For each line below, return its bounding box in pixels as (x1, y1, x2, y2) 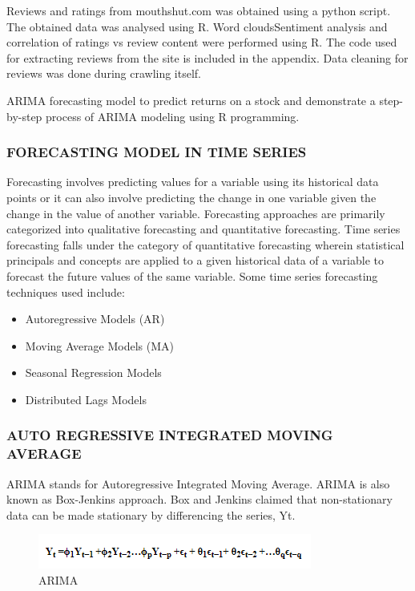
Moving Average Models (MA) (25, 337, 175, 354)
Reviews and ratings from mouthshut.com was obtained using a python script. (6, 2, 391, 18)
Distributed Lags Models (25, 391, 147, 407)
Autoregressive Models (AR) (25, 310, 165, 327)
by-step (6, 107, 42, 124)
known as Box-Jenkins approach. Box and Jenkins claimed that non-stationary (6, 491, 393, 508)
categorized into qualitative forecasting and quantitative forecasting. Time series (6, 221, 401, 237)
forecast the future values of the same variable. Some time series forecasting (6, 267, 378, 284)
